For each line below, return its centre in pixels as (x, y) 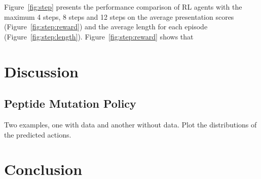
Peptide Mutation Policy (70, 103)
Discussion (41, 71)
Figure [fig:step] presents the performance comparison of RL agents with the (123, 7)
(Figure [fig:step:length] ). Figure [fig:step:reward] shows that (99, 36)
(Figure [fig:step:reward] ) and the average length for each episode (106, 27)
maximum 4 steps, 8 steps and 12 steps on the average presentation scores (119, 16)
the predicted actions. (38, 134)
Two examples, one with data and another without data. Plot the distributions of (130, 124)
